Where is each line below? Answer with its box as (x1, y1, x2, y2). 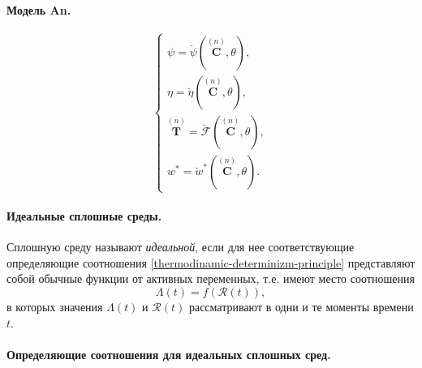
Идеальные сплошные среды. (6, 208, 162, 225)
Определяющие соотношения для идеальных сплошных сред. (6, 345, 331, 362)
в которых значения (6, 298, 103, 315)
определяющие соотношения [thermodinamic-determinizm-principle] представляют (6, 254, 416, 271)
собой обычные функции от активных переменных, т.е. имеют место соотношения (6, 270, 415, 287)
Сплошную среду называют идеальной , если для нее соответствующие (6, 238, 355, 255)
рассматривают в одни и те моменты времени (188, 298, 414, 315)
